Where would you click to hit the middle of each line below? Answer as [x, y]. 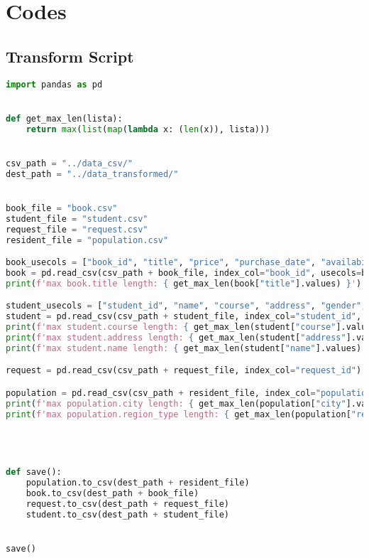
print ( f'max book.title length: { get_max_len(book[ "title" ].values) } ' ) [184, 283]
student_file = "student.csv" [77, 219]
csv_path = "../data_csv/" [70, 163]
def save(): [34, 472]
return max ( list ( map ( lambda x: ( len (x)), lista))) [148, 129]
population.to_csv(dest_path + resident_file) [138, 483]
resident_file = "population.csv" [87, 240]
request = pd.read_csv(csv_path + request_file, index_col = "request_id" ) [184, 371]
